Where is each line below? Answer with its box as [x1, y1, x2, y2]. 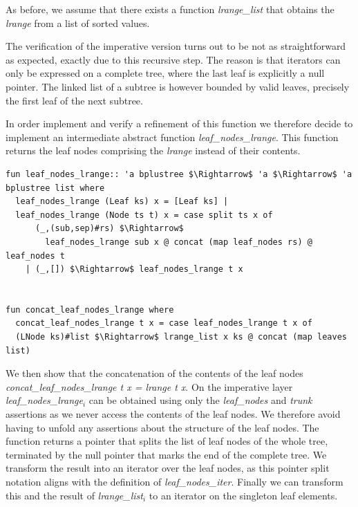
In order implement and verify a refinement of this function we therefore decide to [6, 116, 353, 131]
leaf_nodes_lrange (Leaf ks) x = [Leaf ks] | [15, 196, 229, 207]
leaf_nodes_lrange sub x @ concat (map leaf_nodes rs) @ [45, 237, 312, 247]
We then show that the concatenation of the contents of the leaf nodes [6, 366, 303, 380]
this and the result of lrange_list [6, 488, 143, 502]
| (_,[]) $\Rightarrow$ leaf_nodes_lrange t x [25, 264, 243, 275]
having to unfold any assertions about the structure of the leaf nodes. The [6, 420, 319, 434]
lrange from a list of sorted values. [6, 15, 150, 30]
